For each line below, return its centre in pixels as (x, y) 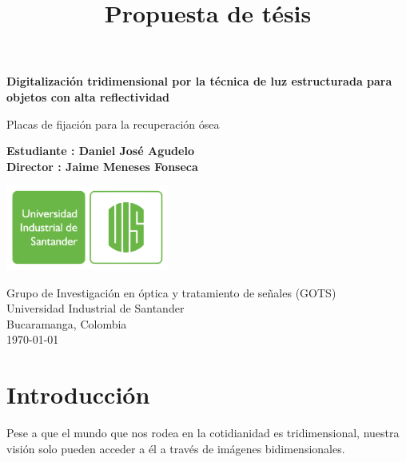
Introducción (78, 394)
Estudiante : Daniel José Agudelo (100, 151)
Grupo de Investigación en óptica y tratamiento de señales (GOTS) (171, 292)
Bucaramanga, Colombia (67, 323)
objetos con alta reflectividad (88, 96)
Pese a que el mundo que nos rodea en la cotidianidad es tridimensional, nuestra (203, 433)
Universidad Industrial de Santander (96, 308)
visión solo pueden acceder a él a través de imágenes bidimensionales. (176, 448)
